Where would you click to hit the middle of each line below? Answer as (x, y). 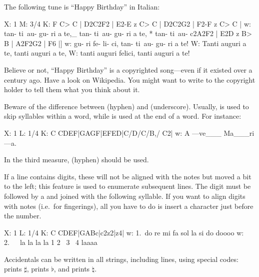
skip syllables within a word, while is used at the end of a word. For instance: (123, 116)
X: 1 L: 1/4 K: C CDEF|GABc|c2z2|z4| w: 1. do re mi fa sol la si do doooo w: (124, 232)
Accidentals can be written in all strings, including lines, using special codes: (121, 259)
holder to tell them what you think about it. (72, 89)
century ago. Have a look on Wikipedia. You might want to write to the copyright (130, 79)
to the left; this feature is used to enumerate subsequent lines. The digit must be (127, 186)
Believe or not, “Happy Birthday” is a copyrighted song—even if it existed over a (128, 69)
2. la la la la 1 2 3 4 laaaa (51, 242)
